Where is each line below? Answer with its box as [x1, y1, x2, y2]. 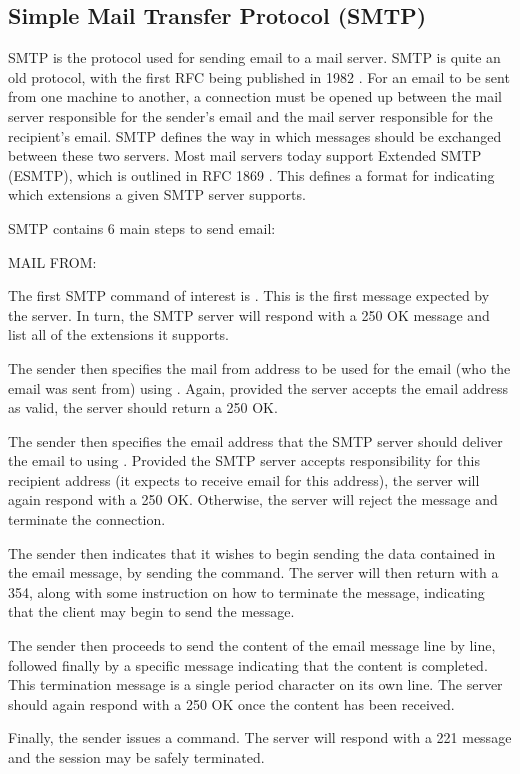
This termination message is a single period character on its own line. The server [8, 674, 503, 695]
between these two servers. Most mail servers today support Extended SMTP [8, 145, 482, 166]
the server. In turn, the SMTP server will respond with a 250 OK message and [8, 304, 490, 325]
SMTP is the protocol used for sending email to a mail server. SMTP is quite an [8, 47, 501, 68]
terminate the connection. [8, 509, 166, 530]
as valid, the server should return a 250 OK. [8, 397, 278, 418]
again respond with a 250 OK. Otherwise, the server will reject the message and [8, 489, 498, 510]
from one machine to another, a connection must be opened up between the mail [8, 86, 503, 107]
